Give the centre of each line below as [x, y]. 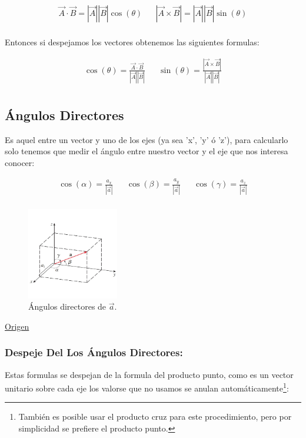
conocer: [20, 162]
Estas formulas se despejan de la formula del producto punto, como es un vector [149, 374]
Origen [17, 326]
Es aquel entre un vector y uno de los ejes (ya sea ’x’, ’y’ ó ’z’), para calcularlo [147, 139]
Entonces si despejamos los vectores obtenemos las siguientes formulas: [132, 42]
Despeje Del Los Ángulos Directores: [94, 352]
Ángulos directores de [67, 306]
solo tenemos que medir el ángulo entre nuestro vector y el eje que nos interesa [147, 151]
